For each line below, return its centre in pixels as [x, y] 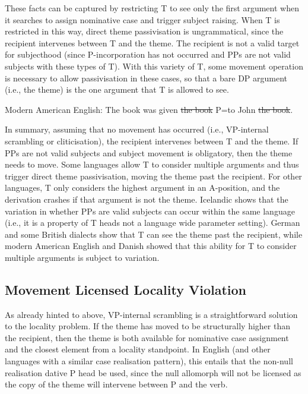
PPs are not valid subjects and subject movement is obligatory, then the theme [149, 152]
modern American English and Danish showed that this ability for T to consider [151, 246]
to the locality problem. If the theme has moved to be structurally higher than [147, 326]
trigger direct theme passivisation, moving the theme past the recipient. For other [153, 176]
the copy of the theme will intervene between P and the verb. [116, 384]
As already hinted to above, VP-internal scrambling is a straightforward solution [151, 314]
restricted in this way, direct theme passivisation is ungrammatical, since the [144, 31]
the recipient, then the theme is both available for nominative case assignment [147, 337]
